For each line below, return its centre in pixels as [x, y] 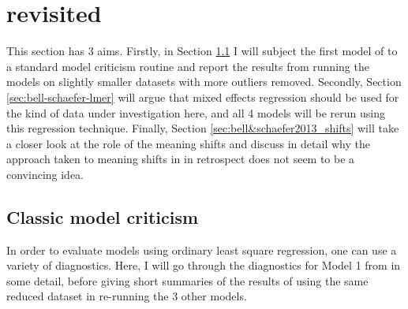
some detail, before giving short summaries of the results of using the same [187, 280]
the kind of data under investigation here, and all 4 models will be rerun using [196, 112]
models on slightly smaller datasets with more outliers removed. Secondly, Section [204, 82]
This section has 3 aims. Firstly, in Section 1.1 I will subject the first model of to [202, 51]
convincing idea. [45, 174]
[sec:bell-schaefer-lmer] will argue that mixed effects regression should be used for [203, 97]
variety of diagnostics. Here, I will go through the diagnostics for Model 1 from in [204, 265]
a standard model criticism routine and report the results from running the [188, 66]
